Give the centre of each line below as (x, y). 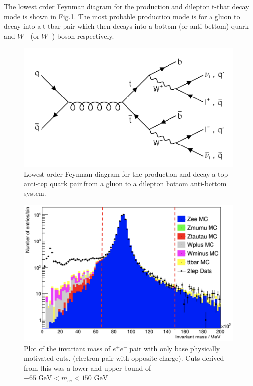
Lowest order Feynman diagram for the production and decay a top (126, 173)
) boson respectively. (83, 35)
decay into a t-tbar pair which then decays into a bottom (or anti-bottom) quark (126, 26)
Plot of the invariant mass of (67, 348)
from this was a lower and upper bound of (87, 367)
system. (35, 193)
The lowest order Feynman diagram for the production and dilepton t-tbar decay (126, 6)
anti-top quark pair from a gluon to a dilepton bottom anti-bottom (125, 183)
